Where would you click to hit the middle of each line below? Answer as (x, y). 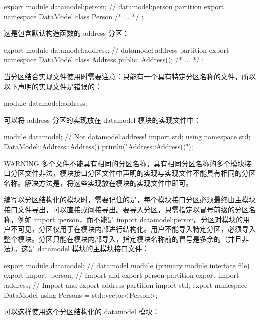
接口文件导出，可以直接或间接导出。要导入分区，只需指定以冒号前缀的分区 (126, 209)
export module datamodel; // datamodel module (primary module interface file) (127, 265)
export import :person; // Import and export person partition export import (122, 275)
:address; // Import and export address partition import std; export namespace (126, 285)
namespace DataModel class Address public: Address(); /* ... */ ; (104, 60)
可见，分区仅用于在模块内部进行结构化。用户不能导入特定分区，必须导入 (137, 229)
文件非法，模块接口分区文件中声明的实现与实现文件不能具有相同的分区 (140, 173)
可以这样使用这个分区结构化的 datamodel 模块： (82, 312)
